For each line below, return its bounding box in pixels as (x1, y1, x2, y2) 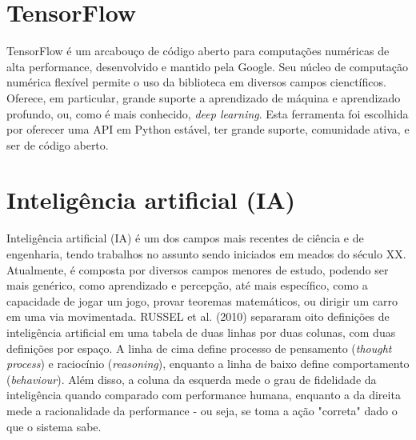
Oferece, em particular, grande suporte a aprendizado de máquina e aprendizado (6, 89, 401, 106)
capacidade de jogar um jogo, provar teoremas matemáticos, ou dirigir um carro (6, 292, 398, 309)
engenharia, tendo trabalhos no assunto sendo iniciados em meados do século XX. (6, 246, 406, 262)
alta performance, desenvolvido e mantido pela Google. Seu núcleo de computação (6, 58, 408, 74)
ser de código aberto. (6, 136, 109, 153)
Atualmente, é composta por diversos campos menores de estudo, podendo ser (6, 261, 389, 278)
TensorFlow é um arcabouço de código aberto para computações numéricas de (6, 42, 390, 59)
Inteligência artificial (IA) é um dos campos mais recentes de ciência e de (6, 230, 364, 246)
